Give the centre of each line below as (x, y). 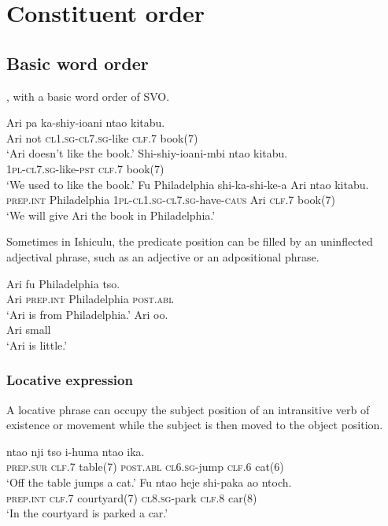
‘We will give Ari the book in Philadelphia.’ (111, 215)
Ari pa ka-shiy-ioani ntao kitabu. (86, 122)
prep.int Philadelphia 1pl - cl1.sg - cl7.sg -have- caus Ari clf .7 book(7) (171, 200)
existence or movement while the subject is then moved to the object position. (195, 425)
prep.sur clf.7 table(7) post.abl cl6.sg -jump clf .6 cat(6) (145, 467)
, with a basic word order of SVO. (88, 96)
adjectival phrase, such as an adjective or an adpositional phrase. (163, 256)
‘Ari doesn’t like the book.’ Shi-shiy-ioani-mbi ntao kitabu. (147, 153)
